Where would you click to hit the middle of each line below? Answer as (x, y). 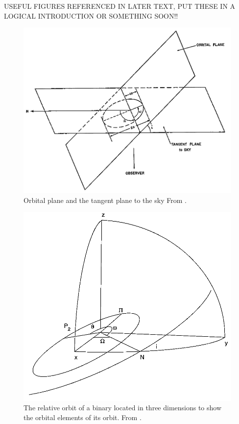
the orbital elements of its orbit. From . (83, 417)
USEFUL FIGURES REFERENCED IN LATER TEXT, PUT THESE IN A (120, 6)
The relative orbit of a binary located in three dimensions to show (123, 408)
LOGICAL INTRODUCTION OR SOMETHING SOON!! (91, 15)
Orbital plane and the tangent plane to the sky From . (105, 200)
